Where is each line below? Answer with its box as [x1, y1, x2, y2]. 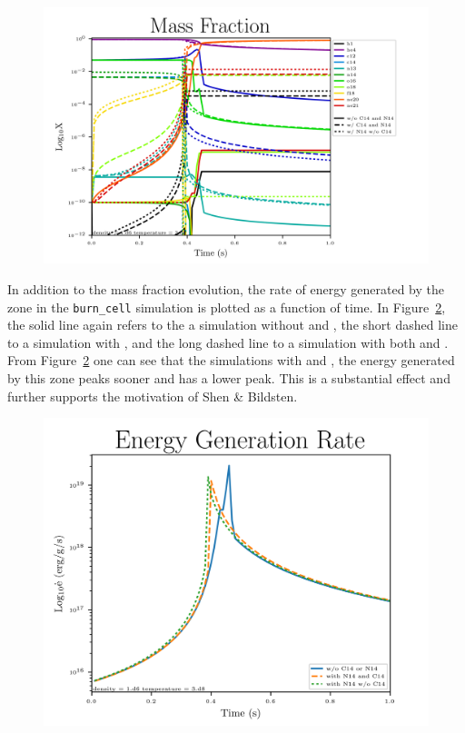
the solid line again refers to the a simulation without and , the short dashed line [7, 315, 458, 334]
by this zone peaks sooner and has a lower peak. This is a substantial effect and [7, 369, 450, 388]
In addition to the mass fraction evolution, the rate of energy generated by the [7, 279, 444, 298]
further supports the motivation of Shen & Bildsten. [7, 386, 298, 405]
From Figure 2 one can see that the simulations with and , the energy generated [7, 351, 455, 370]
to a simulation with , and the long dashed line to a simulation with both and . [7, 332, 449, 352]
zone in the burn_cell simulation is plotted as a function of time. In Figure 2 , [7, 297, 446, 316]
